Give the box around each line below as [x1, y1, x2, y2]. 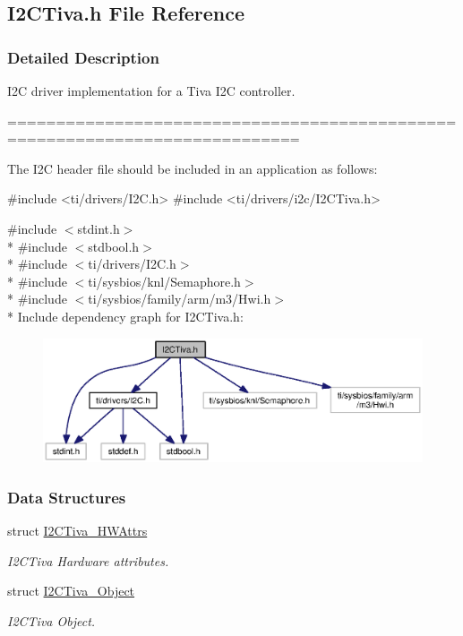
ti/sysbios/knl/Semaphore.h [88, 271, 241, 290]
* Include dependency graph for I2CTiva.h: [7, 306, 244, 325]
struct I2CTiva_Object [7, 581, 135, 600]
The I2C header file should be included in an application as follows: [7, 159, 378, 177]
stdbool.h [88, 236, 140, 255]
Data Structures [7, 486, 126, 508]
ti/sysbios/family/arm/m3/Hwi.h [88, 289, 271, 308]
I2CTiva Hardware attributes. [7, 551, 169, 570]
